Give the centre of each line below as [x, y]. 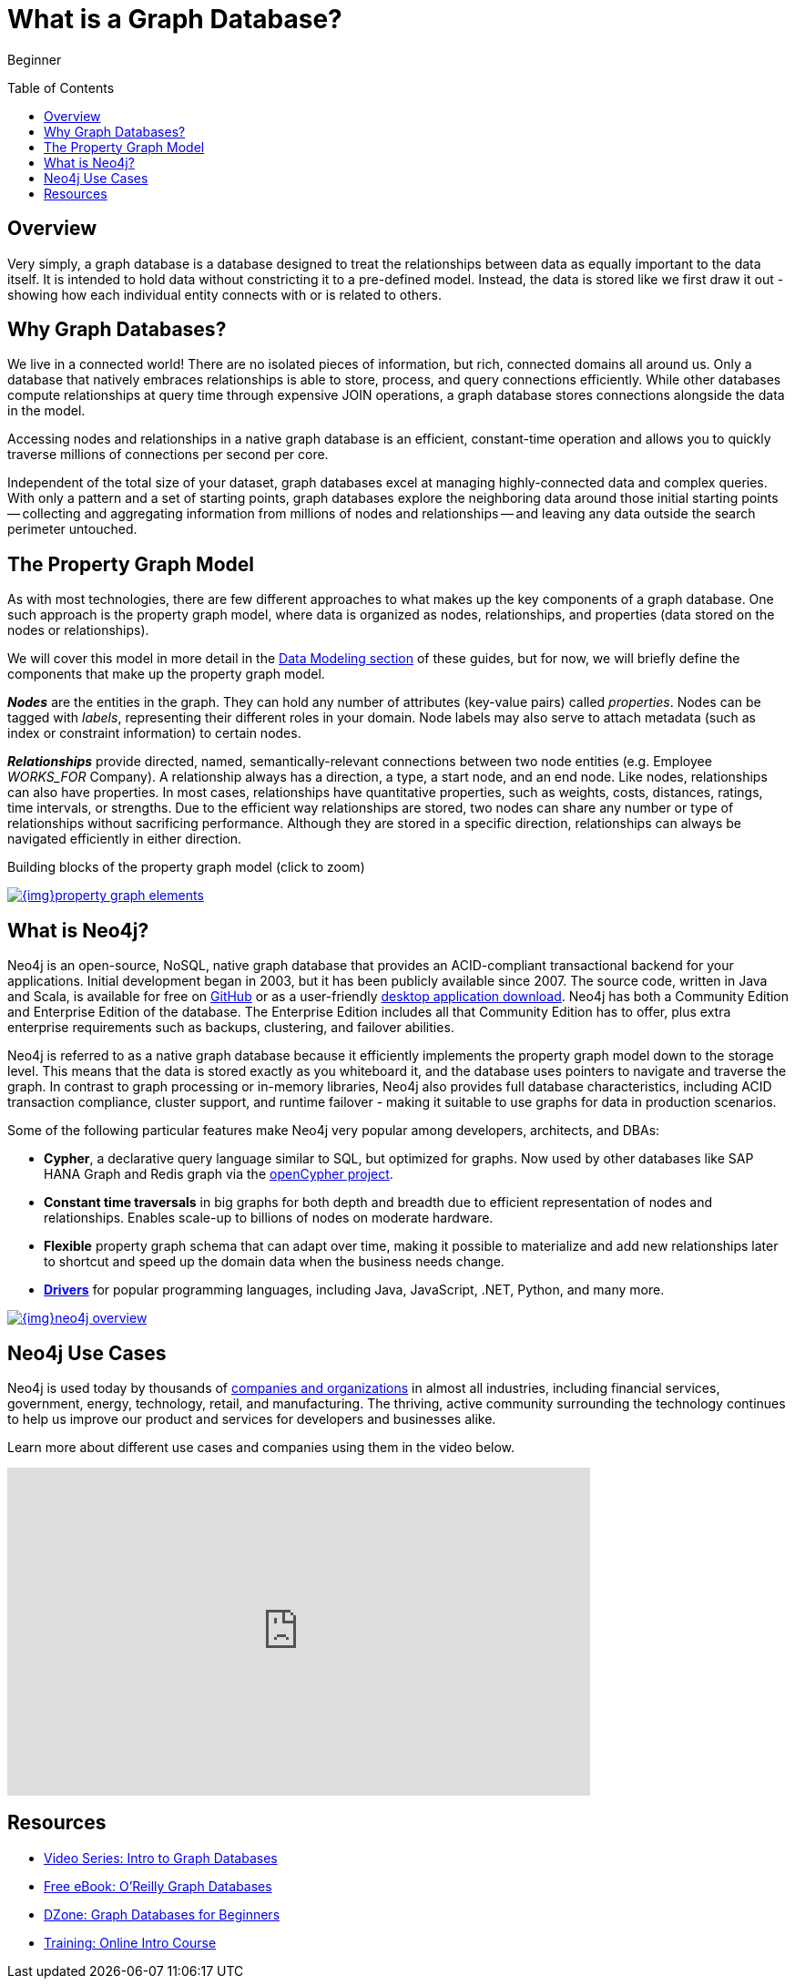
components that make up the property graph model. [166, 674]
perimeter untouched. [72, 529]
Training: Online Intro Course [130, 1942]
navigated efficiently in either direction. [124, 839]
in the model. [46, 411]
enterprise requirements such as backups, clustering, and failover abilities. [231, 1028]
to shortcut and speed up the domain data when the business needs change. [274, 1262]
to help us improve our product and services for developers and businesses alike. [252, 1418]
